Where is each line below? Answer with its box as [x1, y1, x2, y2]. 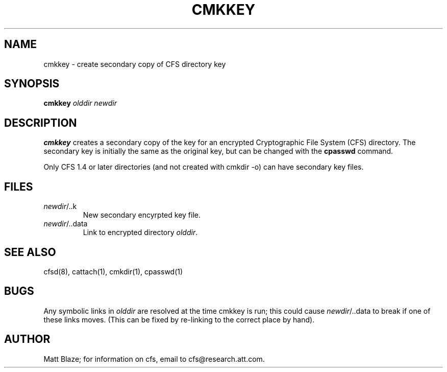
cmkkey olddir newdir [43, 99, 117, 108]
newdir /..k [43, 202, 77, 211]
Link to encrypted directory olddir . [83, 228, 198, 237]
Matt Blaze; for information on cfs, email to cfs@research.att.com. [43, 354, 265, 363]
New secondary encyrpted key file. [83, 211, 201, 220]
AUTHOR [4, 333, 51, 346]
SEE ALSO [4, 245, 56, 259]
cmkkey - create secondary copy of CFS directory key [43, 59, 226, 68]
